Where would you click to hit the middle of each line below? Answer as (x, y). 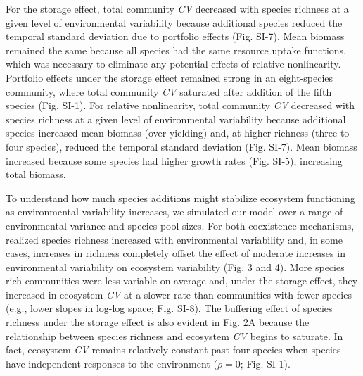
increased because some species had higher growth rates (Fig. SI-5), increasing (174, 160)
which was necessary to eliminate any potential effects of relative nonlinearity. (173, 64)
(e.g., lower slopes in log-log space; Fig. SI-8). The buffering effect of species (169, 308)
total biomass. (36, 174)
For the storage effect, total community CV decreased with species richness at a (177, 8)
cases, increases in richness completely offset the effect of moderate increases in (176, 253)
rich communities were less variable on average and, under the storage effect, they (182, 281)
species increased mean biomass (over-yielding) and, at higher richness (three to (178, 133)
